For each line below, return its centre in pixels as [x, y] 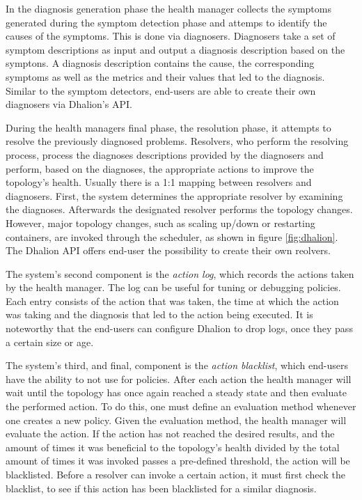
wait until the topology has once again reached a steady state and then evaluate [176, 392]
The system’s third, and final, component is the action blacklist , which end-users [177, 365]
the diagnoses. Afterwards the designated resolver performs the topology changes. [179, 209]
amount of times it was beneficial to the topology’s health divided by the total [173, 447]
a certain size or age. [50, 342]
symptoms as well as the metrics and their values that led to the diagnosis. [165, 76]
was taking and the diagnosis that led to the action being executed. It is [159, 314]
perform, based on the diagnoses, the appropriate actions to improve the [160, 168]
